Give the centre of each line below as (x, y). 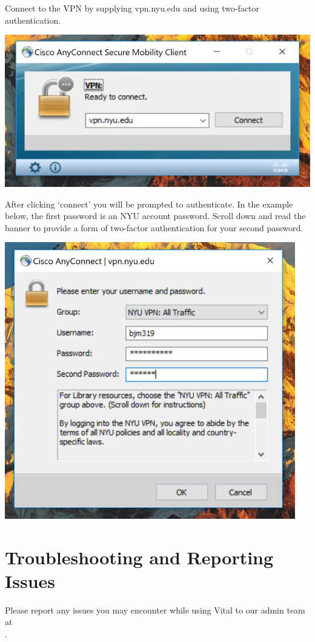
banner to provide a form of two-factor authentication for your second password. (154, 227)
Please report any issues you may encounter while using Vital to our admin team (155, 610)
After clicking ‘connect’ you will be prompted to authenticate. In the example (149, 204)
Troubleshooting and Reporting (139, 557)
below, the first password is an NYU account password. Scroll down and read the (155, 216)
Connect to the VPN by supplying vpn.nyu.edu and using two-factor (132, 8)
